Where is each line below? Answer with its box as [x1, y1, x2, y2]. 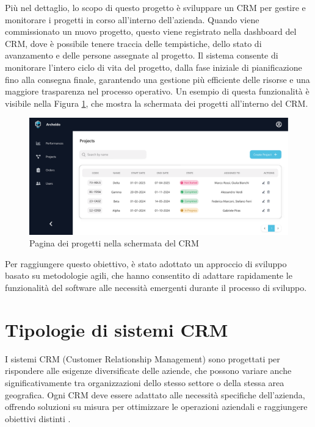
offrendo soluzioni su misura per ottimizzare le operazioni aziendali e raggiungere [5, 400, 308, 413]
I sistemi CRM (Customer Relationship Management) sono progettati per [5, 352, 280, 365]
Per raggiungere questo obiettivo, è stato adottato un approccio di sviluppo [5, 257, 287, 270]
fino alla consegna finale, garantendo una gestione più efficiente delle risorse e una [5, 73, 310, 85]
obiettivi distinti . [5, 412, 71, 425]
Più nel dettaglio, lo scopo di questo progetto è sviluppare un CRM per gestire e [5, 1, 306, 13]
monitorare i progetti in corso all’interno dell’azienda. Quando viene [5, 13, 259, 26]
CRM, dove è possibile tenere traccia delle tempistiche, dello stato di [5, 37, 262, 49]
